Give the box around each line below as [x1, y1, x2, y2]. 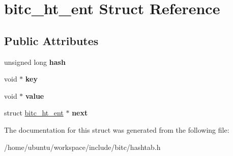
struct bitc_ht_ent [4, 107, 64, 118]
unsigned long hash [4, 56, 66, 67]
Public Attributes [4, 32, 99, 48]
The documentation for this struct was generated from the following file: [4, 124, 229, 135]
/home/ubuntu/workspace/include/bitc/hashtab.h [4, 141, 161, 152]
